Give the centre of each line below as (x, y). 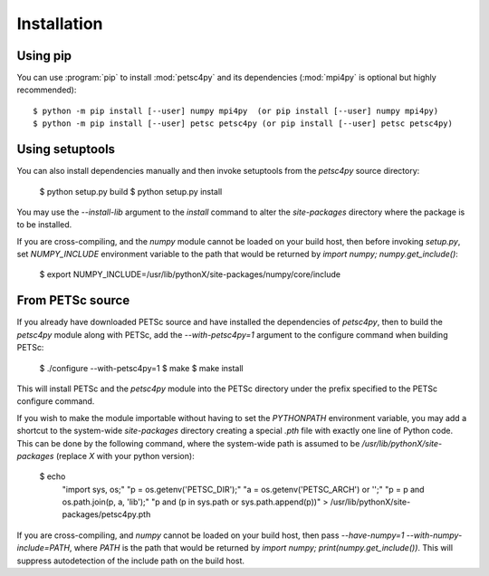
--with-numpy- (434, 535)
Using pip (44, 56)
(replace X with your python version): (125, 456)
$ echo (53, 476)
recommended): (47, 90)
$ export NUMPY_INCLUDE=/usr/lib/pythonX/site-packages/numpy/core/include (190, 274)
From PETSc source (73, 300)
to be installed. (44, 225)
